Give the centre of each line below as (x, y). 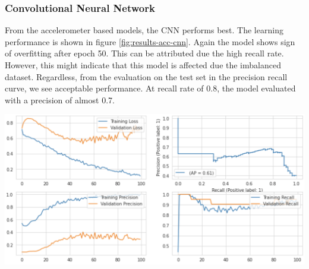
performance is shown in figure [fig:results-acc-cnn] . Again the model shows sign (150, 41)
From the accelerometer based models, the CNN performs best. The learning (144, 30)
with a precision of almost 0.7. (60, 99)
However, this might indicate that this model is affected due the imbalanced (143, 65)
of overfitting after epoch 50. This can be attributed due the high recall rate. (144, 53)
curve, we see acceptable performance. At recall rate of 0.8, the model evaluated (150, 88)
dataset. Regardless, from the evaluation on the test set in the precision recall (146, 76)
